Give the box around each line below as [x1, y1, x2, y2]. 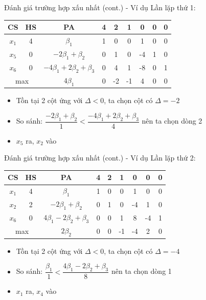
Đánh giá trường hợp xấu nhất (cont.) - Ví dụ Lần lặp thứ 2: [4, 152, 196, 163]
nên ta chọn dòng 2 [142, 115, 202, 126]
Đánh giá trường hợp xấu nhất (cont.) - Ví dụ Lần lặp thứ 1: [4, 2, 196, 12]
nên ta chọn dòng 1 [111, 266, 172, 276]
